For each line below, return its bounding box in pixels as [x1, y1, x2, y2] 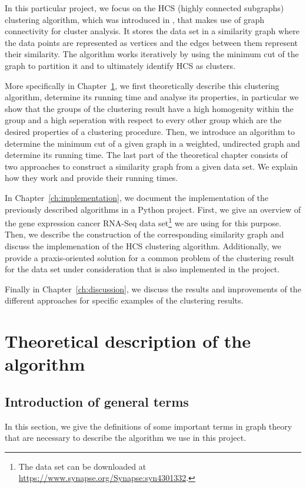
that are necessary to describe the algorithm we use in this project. [5, 431, 247, 444]
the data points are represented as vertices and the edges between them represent [5, 36, 298, 48]
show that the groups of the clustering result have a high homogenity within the [5, 102, 294, 114]
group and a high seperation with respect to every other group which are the [5, 114, 282, 126]
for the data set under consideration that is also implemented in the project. [5, 263, 280, 275]
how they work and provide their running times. [5, 172, 178, 184]
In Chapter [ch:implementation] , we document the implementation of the [5, 191, 269, 203]
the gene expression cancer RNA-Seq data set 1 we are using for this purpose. [5, 215, 281, 229]
